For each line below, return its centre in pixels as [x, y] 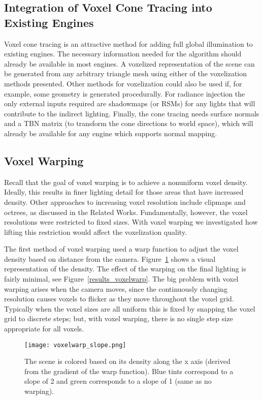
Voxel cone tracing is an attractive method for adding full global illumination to [128, 43]
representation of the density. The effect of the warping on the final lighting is [125, 269]
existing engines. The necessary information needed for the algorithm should [123, 54]
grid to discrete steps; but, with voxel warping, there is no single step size [119, 318]
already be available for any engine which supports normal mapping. [111, 133]
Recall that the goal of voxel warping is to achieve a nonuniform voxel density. [126, 182]
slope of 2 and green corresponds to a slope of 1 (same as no [118, 381]
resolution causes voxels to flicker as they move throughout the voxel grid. [119, 299]
